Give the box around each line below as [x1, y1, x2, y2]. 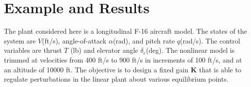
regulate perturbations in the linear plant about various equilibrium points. [4, 74, 229, 84]
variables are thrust [4, 45, 62, 55]
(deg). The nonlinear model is [146, 45, 235, 55]
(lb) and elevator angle [70, 45, 138, 55]
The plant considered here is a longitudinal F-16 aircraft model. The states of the [4, 26, 247, 36]
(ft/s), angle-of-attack [41, 35, 107, 45]
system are [4, 35, 36, 45]
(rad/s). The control [180, 35, 240, 45]
